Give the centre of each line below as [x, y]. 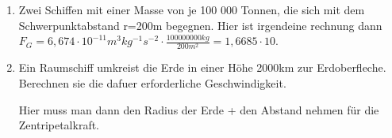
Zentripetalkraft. [59, 125]
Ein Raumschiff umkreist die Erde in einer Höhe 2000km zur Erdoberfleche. [202, 67]
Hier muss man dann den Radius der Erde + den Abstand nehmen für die [199, 109]
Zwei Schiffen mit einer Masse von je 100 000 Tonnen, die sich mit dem [192, 9]
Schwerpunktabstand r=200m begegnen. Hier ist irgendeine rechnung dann [200, 25]
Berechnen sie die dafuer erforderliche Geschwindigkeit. [152, 82]
